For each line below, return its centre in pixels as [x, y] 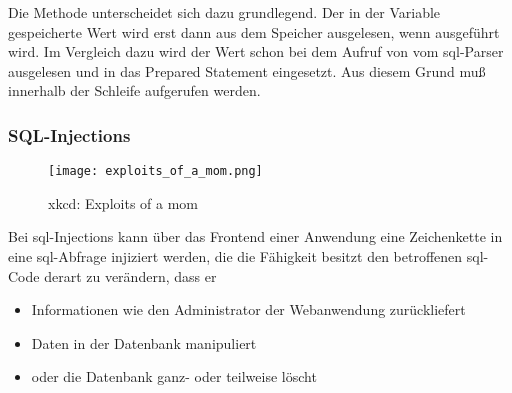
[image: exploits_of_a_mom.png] [155, 171]
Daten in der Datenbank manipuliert [144, 342]
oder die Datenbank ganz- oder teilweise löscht [174, 376]
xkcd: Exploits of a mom [123, 202]
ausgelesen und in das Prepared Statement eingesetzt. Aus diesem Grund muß [247, 70]
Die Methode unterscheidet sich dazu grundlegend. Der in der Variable [224, 12]
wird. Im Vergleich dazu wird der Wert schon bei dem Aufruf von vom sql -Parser [256, 51]
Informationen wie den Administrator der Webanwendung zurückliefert [248, 309]
